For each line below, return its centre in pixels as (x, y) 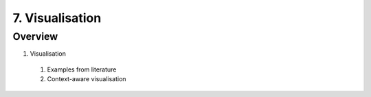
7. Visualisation (57, 18)
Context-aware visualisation (87, 79)
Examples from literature (82, 69)
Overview (35, 36)
